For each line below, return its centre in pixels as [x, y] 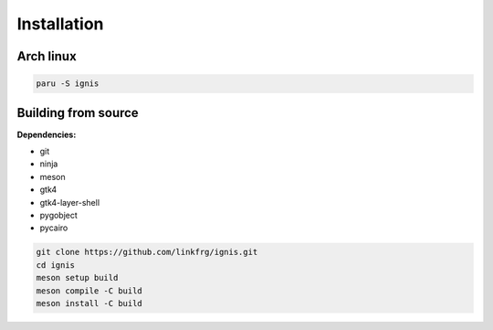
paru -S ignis [68, 84]
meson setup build [77, 278]
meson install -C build [89, 303]
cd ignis [56, 265]
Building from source [78, 113]
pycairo [54, 228]
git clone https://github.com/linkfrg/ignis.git [147, 252]
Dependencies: [47, 134]
